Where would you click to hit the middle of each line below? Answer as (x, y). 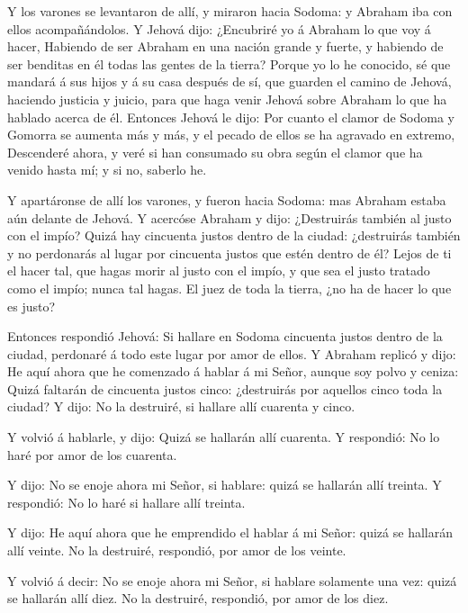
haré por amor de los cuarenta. (92, 454)
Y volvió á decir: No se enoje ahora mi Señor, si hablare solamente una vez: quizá (232, 580)
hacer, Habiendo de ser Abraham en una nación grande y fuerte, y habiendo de (225, 46)
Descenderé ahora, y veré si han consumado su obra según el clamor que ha (215, 152)
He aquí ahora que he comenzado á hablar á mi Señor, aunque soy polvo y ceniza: (233, 371)
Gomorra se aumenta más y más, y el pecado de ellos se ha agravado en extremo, (231, 135)
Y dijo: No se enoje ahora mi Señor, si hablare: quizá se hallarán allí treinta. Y (225, 485)
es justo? (31, 306)
